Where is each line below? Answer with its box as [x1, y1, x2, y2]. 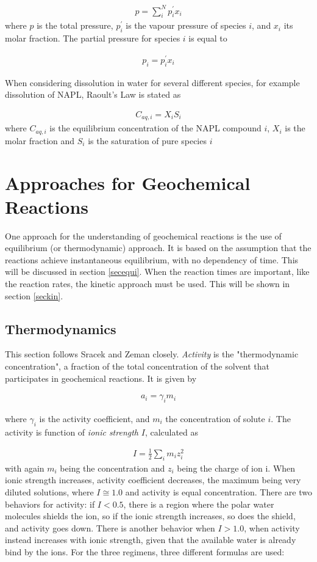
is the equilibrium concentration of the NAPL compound [49, 122, 262, 134]
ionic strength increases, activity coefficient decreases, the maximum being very [5, 473, 301, 486]
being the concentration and [60, 461, 165, 474]
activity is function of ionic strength [5, 425, 139, 438]
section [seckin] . [5, 289, 63, 302]
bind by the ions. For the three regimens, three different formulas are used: [5, 545, 285, 558]
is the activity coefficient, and [39, 412, 150, 425]
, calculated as [144, 425, 199, 438]
